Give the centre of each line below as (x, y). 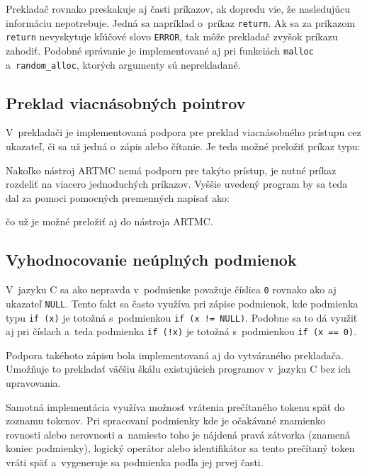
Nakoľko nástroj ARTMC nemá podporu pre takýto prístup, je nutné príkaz (171, 170)
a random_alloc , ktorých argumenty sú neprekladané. (123, 64)
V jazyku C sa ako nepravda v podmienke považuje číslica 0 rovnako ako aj (171, 289)
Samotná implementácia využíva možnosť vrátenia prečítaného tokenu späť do (175, 406)
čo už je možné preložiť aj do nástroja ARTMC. (109, 221)
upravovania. (33, 383)
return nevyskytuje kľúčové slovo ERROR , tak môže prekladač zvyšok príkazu (172, 36)
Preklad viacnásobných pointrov (126, 102)
